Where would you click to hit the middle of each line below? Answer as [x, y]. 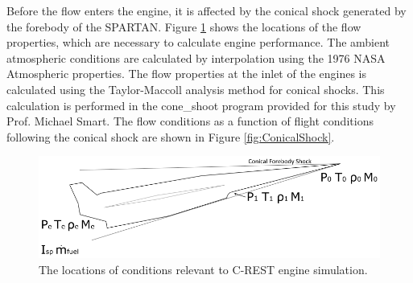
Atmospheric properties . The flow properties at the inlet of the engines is [187, 74]
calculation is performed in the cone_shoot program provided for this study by [201, 105]
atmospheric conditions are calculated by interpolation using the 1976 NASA [196, 57]
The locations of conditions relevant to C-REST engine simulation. [203, 269]
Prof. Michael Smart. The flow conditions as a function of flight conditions [190, 121]
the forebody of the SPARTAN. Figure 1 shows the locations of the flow [184, 26]
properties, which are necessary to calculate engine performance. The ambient [198, 42]
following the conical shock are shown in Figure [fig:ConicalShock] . [171, 136]
